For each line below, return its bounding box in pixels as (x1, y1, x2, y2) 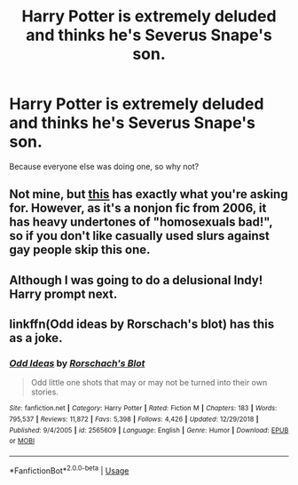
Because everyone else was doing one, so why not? (9, 161, 200, 171)
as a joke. (9, 330, 63, 346)
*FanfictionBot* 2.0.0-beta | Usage (9, 464, 129, 476)
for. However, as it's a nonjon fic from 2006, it (9, 201, 267, 216)
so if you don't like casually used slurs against (9, 228, 271, 243)
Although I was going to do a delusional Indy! (9, 273, 263, 288)
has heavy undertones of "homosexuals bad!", (9, 215, 273, 230)
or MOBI (9, 437, 35, 446)
